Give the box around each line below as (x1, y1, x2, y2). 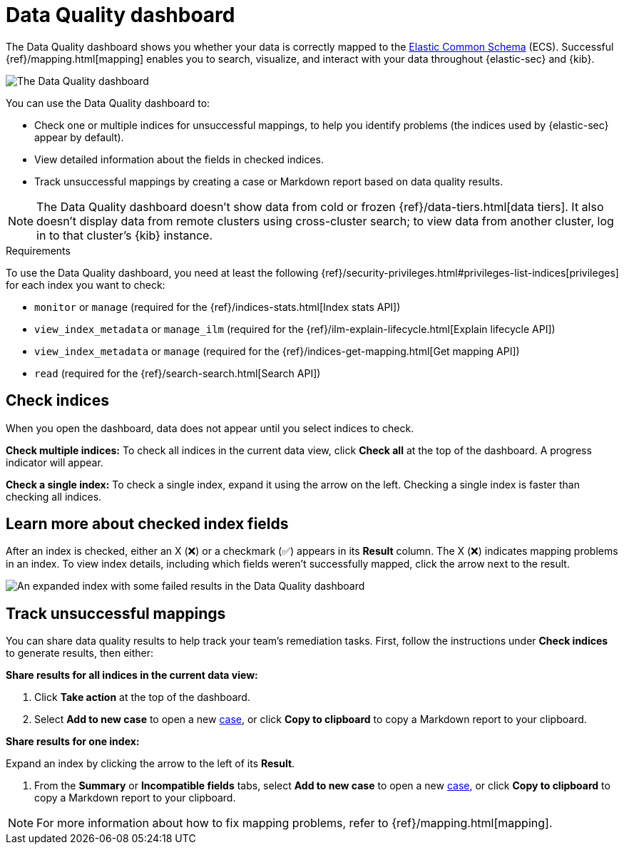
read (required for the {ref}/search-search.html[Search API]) (34, 367, 321, 379)
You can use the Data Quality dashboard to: (6, 96, 210, 109)
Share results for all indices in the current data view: (6, 669, 258, 682)
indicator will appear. (6, 456, 103, 468)
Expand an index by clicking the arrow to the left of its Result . (6, 757, 295, 770)
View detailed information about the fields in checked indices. (34, 153, 324, 165)
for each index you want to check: (6, 278, 165, 291)
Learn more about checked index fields (6, 515, 289, 533)
